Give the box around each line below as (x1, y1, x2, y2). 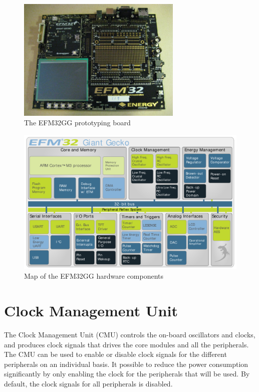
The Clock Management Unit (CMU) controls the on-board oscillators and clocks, (4, 329, 255, 339)
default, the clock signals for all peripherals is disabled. (4, 378, 173, 388)
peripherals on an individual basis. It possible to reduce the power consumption (4, 358, 248, 369)
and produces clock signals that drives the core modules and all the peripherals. (4, 339, 249, 349)
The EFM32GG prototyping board (24, 117, 131, 128)
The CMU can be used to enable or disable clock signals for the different (4, 349, 227, 359)
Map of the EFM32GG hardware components (24, 271, 164, 281)
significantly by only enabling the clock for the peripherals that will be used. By (4, 368, 250, 379)
